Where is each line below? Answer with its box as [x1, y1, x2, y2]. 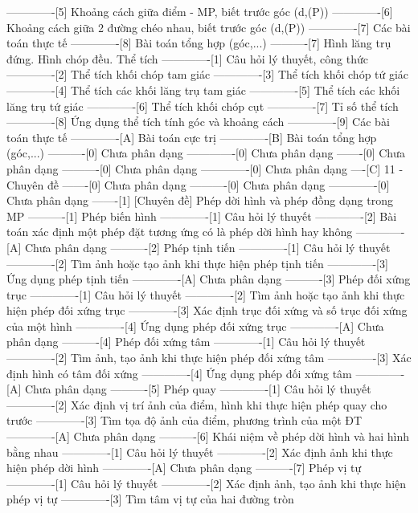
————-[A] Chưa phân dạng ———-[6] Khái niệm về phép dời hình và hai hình [6, 428, 409, 445]
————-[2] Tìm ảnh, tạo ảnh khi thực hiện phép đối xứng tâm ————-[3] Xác [6, 349, 412, 366]
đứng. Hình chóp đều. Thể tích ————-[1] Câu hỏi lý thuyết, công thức [6, 50, 368, 67]
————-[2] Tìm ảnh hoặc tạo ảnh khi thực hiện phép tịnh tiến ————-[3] [6, 254, 388, 271]
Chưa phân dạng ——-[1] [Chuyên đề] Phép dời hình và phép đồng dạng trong [6, 192, 393, 209]
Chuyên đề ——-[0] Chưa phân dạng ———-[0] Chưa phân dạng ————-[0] [6, 176, 390, 193]
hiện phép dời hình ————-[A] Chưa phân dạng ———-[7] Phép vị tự [6, 459, 362, 476]
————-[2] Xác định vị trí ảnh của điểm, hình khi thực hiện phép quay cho [6, 396, 387, 413]
